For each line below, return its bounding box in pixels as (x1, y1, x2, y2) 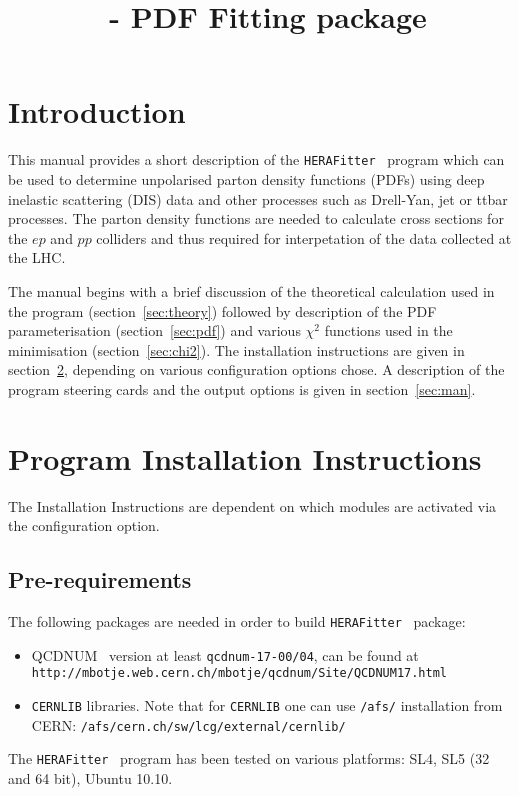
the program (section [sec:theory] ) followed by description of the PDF (8, 300, 437, 321)
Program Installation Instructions (8, 437, 482, 478)
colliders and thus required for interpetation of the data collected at (96, 227, 512, 248)
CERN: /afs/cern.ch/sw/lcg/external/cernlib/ (31, 714, 346, 735)
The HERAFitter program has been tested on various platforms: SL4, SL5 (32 (8, 748, 490, 769)
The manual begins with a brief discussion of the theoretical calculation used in (8, 280, 495, 301)
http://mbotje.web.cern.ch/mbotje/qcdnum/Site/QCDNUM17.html (31, 666, 448, 681)
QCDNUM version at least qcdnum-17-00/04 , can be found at (31, 644, 419, 665)
